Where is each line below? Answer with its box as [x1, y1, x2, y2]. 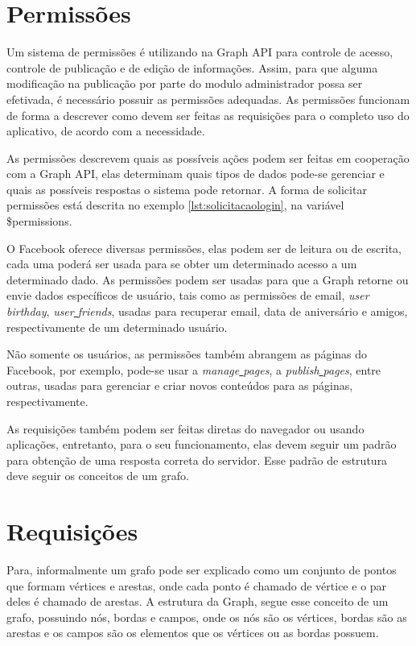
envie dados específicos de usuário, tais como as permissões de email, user [6, 287, 369, 304]
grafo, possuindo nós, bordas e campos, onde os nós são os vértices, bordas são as [6, 608, 407, 625]
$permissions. [6, 213, 72, 230]
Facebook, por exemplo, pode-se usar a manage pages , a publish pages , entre [6, 361, 381, 378]
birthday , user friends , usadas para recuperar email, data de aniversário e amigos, [6, 303, 408, 320]
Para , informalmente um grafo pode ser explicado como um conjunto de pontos [6, 561, 397, 578]
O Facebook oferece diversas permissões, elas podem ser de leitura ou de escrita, [6, 239, 402, 256]
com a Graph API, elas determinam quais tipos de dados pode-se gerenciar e [6, 165, 385, 182]
